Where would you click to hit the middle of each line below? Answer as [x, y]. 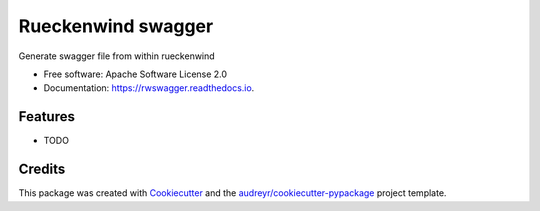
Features [46, 116]
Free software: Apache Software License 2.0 [135, 74]
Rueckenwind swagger [116, 26]
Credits [42, 169]
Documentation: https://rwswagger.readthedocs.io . [149, 88]
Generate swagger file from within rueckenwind [116, 56]
